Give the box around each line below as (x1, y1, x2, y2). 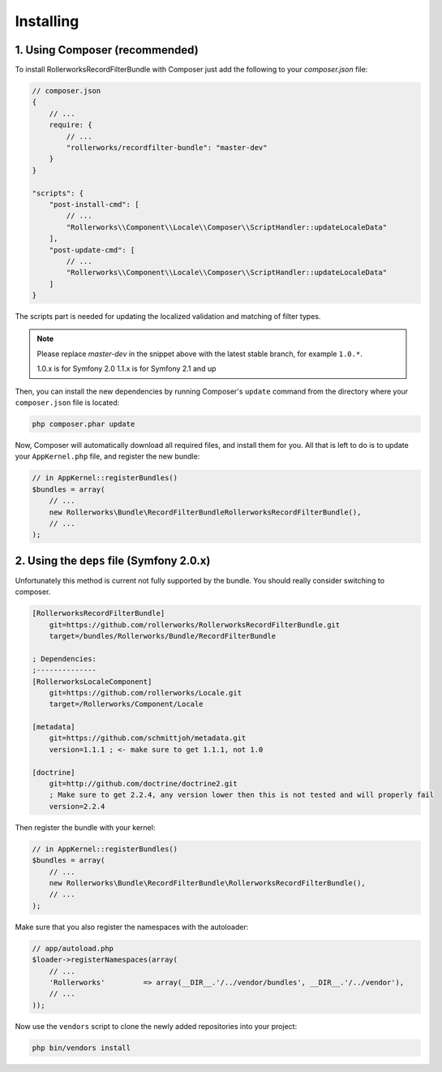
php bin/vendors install (32, 1043, 131, 1053)
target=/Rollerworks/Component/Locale (49, 700, 204, 709)
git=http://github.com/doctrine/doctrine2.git (49, 779, 238, 789)
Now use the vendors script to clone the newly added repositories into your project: (15, 1021, 298, 1031)
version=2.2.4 (49, 802, 105, 811)
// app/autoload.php (32, 944, 114, 953)
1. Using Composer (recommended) (15, 43, 199, 57)
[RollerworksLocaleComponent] (32, 677, 152, 686)
